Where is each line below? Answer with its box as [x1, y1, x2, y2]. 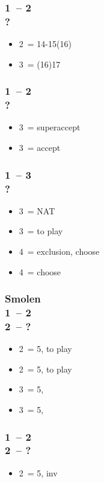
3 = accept [19, 141, 61, 154]
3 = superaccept [19, 121, 81, 133]
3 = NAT [19, 204, 55, 217]
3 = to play [19, 225, 63, 237]
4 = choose [19, 265, 61, 278]
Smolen [5, 291, 41, 306]
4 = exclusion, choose [19, 245, 100, 257]
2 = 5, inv [19, 466, 58, 479]
